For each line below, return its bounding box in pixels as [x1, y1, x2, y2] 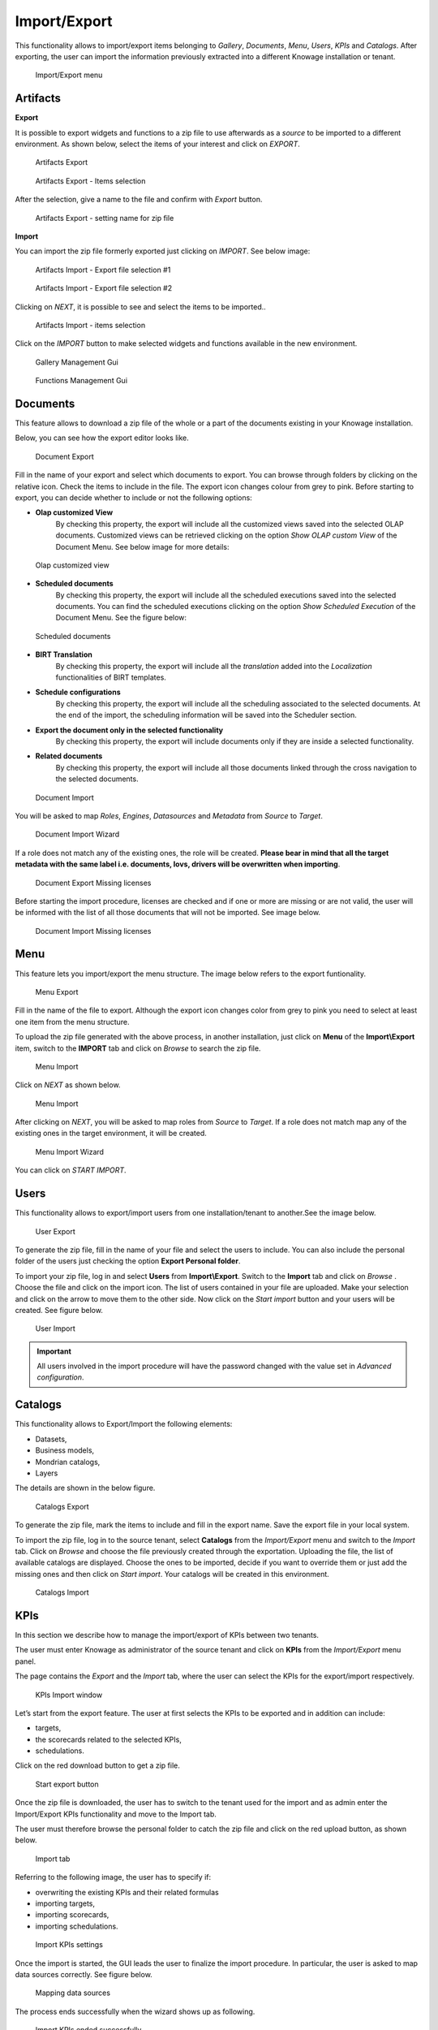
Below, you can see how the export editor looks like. [15, 433, 190, 443]
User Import [35, 1324, 76, 1333]
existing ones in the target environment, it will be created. [15, 1129, 207, 1138]
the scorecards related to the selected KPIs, [35, 1734, 182, 1744]
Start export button [35, 1779, 99, 1789]
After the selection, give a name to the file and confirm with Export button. [15, 195, 263, 205]
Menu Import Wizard [35, 1147, 105, 1156]
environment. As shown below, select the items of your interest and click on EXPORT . [15, 139, 300, 149]
